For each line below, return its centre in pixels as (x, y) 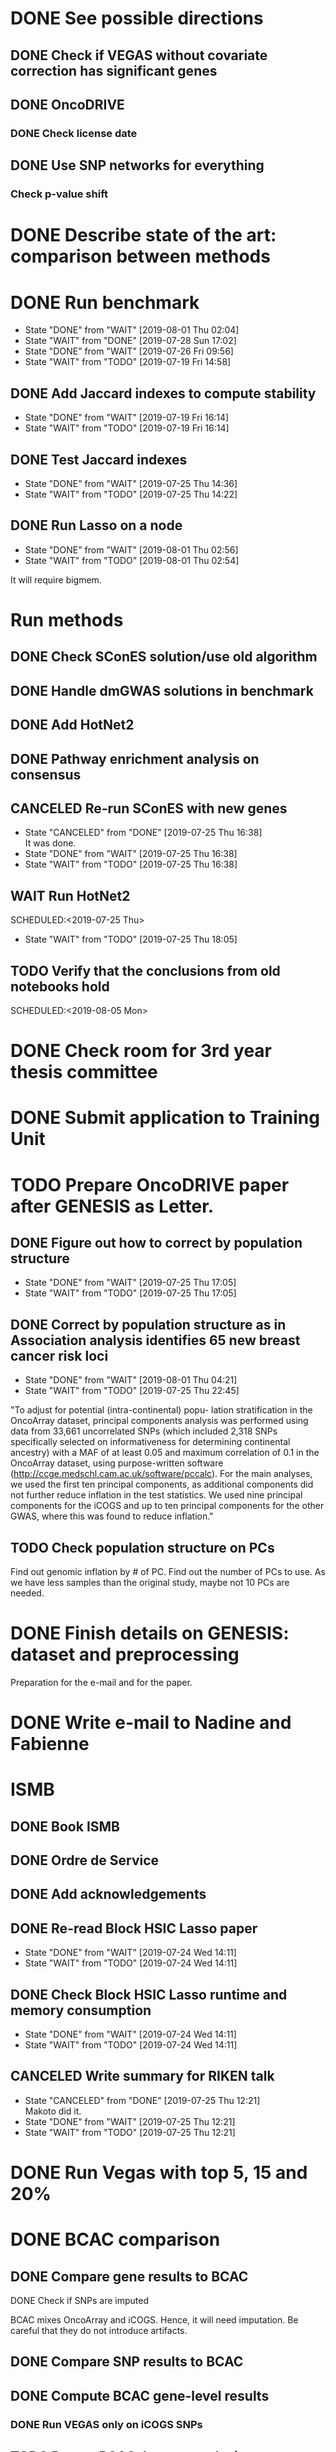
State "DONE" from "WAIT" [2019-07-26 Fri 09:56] (129, 351)
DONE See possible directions (137, 18)
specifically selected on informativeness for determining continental (150, 1442)
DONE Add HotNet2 (72, 725)
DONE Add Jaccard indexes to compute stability (163, 393)
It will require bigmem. (56, 579)
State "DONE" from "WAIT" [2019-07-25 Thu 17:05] (130, 1283)
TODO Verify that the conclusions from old (145, 970)
